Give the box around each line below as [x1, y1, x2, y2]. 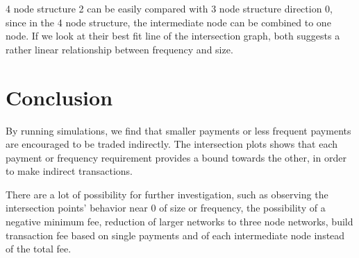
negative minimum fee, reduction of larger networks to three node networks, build [6, 214, 353, 229]
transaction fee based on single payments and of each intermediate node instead [6, 227, 345, 242]
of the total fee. [6, 241, 72, 256]
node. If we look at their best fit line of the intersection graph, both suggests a [6, 28, 340, 43]
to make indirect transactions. [6, 164, 133, 178]
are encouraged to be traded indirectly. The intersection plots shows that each [6, 137, 338, 151]
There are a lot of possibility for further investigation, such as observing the [6, 187, 328, 201]
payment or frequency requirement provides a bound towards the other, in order [6, 150, 347, 164]
